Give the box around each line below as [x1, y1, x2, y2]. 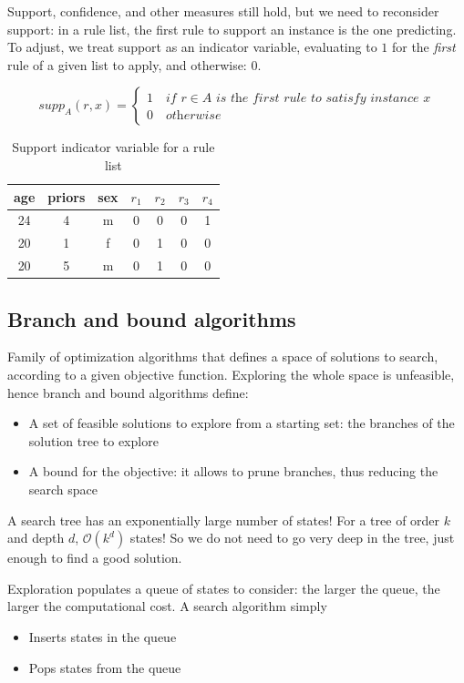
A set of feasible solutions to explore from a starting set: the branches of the [28, 413, 455, 433]
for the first [391, 37, 456, 56]
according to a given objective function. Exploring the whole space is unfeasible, [7, 364, 455, 383]
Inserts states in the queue [28, 627, 177, 646]
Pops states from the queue [28, 658, 181, 677]
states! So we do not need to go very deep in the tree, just [129, 528, 455, 547]
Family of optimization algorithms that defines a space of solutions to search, [7, 347, 438, 366]
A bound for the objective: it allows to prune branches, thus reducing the [28, 462, 438, 481]
